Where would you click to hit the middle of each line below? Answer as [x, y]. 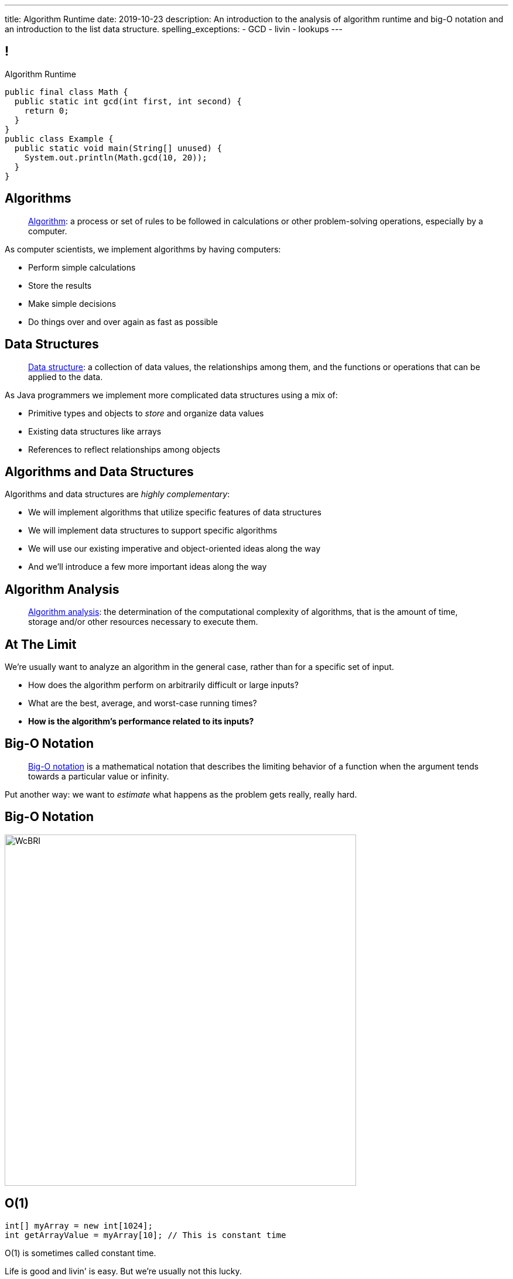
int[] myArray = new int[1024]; [79, 1225]
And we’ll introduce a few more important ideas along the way [148, 567]
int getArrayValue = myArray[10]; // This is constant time [146, 1235]
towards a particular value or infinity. [99, 776]
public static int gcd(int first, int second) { [128, 101]
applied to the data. [66, 377]
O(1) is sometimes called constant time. [81, 1253]
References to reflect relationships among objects [124, 449]
